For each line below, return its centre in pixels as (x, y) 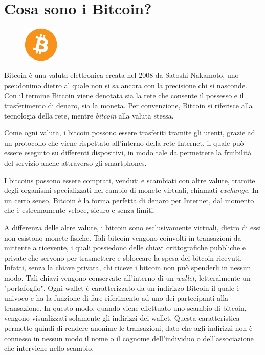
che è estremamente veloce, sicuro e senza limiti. (80, 210)
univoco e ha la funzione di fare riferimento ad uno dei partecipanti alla (116, 298)
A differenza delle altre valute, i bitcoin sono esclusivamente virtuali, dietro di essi (133, 228)
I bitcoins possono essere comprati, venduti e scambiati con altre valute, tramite (130, 180)
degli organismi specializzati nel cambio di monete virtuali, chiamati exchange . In (131, 190)
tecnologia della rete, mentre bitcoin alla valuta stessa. (89, 115)
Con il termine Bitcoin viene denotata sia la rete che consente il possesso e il (124, 95)
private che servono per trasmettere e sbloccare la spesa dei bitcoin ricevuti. (123, 257)
